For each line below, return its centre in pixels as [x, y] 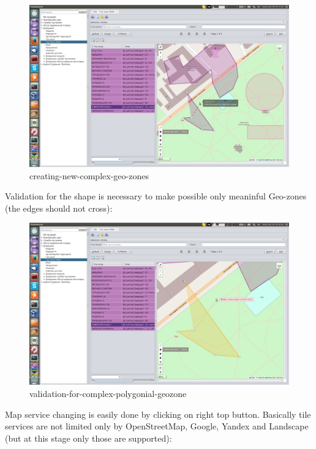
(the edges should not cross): [59, 208]
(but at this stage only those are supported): [88, 438]
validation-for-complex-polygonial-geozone [108, 393]
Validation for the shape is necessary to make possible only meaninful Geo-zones [156, 196]
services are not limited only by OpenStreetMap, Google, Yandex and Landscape [157, 426]
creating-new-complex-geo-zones [89, 175]
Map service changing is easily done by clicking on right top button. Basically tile [158, 414]
